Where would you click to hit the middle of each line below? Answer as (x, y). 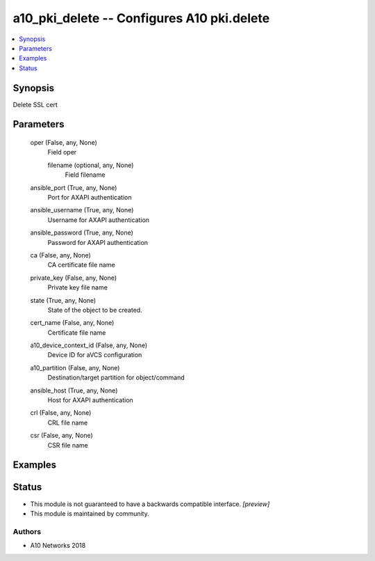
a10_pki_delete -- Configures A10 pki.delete (141, 18)
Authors (27, 531)
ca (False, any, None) (61, 255)
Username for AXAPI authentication (98, 220)
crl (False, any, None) (61, 413)
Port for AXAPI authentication (90, 197)
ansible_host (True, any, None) (74, 390)
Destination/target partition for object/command (116, 378)
